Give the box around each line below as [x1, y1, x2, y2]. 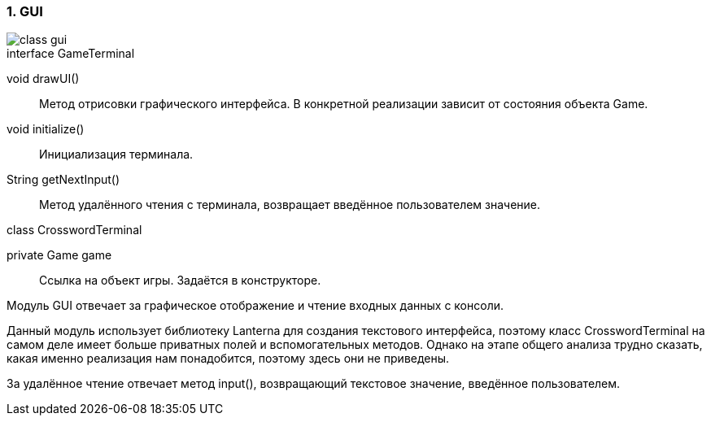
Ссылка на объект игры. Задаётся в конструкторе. [39, 273, 321, 288]
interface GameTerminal [7, 46, 135, 61]
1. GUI [7, 3, 43, 20]
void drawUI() [7, 72, 80, 86]
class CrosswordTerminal [7, 223, 142, 237]
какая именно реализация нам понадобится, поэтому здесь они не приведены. [7, 351, 450, 366]
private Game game [7, 248, 112, 263]
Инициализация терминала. [39, 147, 194, 162]
